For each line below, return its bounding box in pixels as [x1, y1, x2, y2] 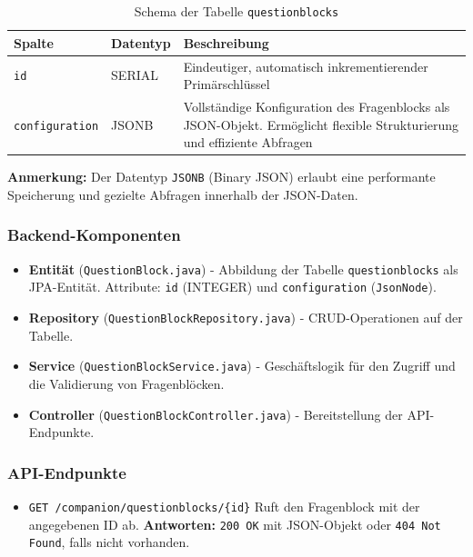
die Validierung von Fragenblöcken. [28, 373, 225, 393]
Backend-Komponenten [7, 224, 181, 246]
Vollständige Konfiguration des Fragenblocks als [183, 96, 450, 115]
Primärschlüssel [183, 75, 270, 94]
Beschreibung [183, 33, 269, 52]
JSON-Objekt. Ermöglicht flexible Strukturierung [183, 114, 459, 134]
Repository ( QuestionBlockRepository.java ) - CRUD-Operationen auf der [28, 308, 463, 326]
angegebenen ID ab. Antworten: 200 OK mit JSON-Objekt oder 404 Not [28, 514, 441, 533]
